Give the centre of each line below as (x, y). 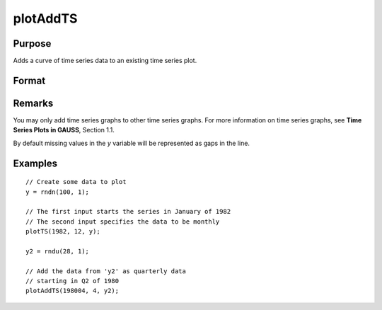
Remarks (33, 103)
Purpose (32, 44)
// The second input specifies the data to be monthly (123, 222)
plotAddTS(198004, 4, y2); (73, 291)
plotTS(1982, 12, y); (63, 231)
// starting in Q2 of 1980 (73, 281)
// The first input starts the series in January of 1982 (128, 212)
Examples (35, 163)
